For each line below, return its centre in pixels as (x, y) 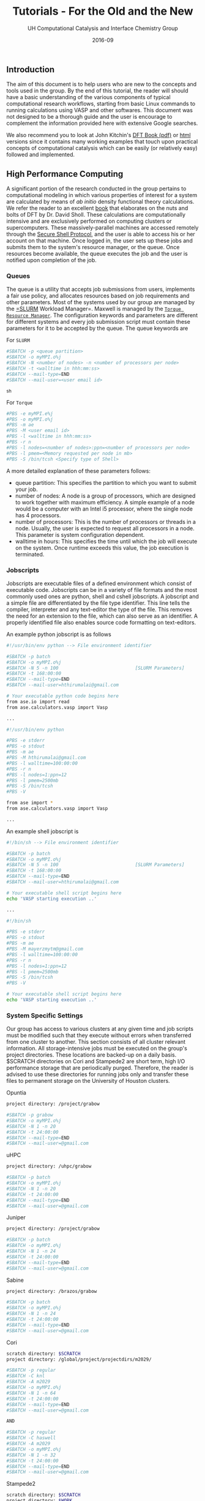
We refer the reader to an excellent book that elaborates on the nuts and (97, 208)
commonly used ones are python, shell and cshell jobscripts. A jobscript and (102, 596)
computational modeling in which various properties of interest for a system (102, 195)
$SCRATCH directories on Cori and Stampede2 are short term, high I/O (96, 1061)
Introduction (31, 69)
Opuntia (16, 1093)
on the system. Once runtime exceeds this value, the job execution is (102, 548)
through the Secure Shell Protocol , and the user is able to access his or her (101, 234)
